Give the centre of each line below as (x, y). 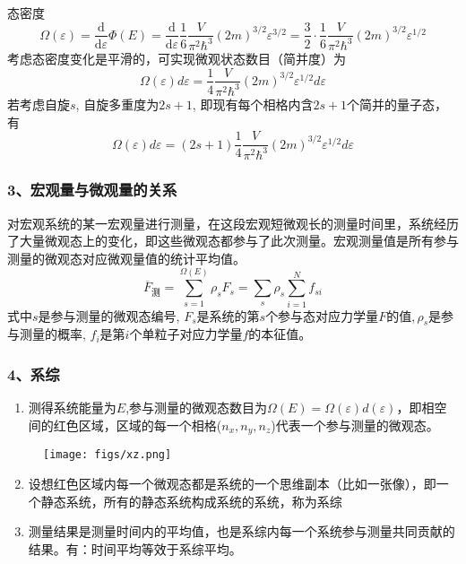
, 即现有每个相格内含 (253, 104)
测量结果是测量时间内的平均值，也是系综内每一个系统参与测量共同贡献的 (242, 531)
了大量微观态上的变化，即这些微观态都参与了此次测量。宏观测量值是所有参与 (233, 241)
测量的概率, (52, 334)
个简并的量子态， (397, 104)
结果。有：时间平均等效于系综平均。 (135, 548)
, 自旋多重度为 (117, 104)
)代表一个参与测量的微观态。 (355, 425)
